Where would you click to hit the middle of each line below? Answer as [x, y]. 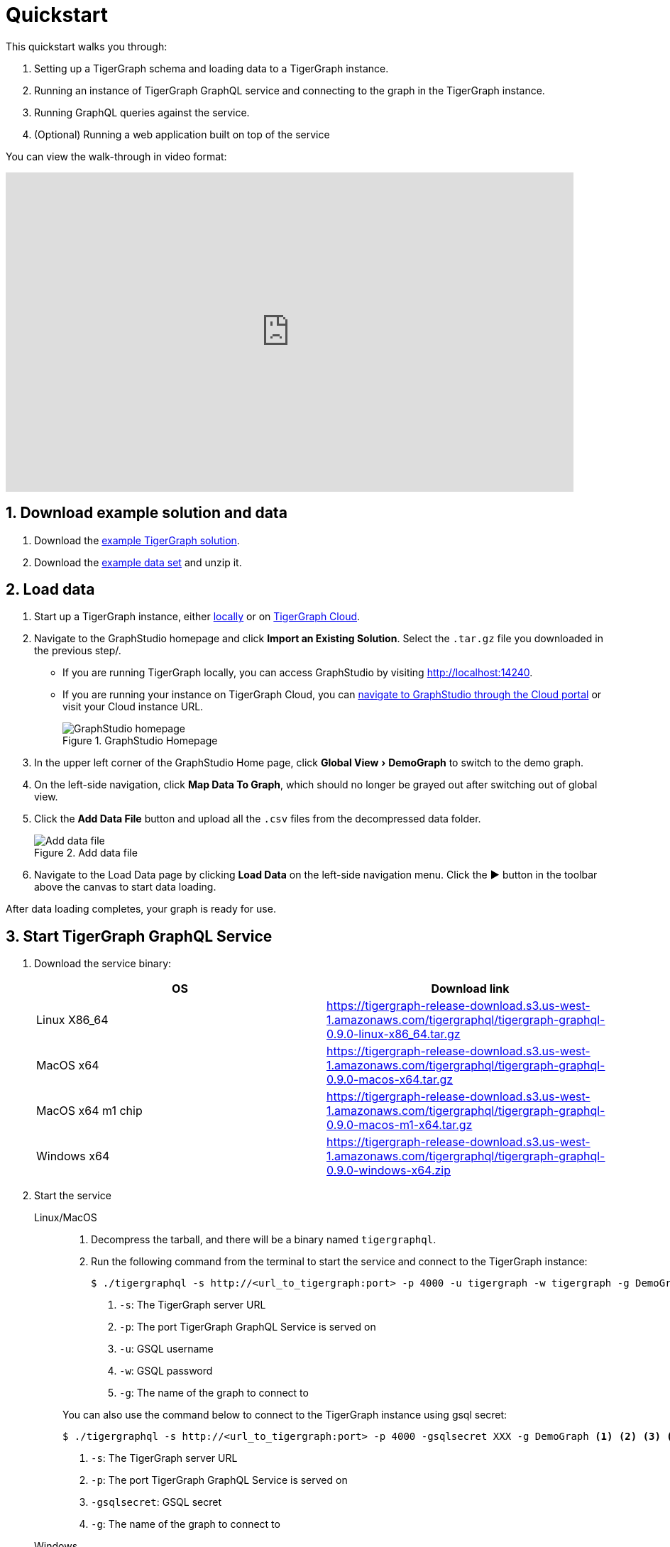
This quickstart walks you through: [87, 46]
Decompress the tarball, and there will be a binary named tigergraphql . [264, 1240]
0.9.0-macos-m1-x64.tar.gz [400, 1125]
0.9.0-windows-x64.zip [389, 1171]
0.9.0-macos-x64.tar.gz [390, 1080]
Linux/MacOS [66, 1218]
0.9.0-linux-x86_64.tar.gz [394, 1034]
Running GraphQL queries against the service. [142, 112]
